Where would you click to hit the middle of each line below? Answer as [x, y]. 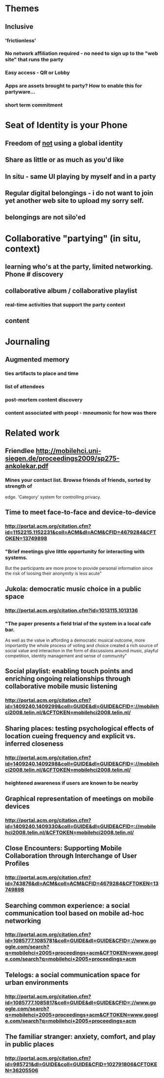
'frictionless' [21, 41]
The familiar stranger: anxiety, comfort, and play [80, 1037]
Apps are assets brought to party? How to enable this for [74, 86]
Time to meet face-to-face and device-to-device [81, 512]
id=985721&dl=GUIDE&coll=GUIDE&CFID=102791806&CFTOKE [81, 1064]
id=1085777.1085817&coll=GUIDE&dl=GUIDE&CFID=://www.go [81, 1002]
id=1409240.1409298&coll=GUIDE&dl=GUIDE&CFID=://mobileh [82, 764]
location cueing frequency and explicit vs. [70, 736]
